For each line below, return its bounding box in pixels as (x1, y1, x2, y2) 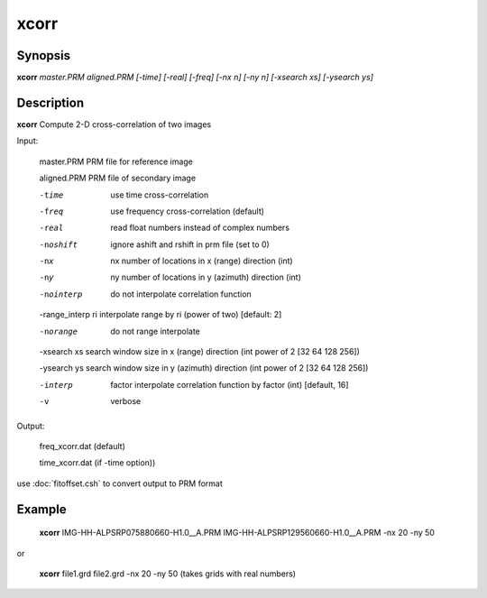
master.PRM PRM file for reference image (39, 156, 194, 167)
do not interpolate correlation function (110, 289, 252, 299)
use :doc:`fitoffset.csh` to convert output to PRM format (16, 478, 223, 489)
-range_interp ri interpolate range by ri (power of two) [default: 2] (39, 309, 282, 320)
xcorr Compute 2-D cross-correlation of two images (16, 118, 212, 130)
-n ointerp (39, 289, 83, 299)
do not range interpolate (110, 326, 200, 336)
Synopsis (16, 48, 71, 63)
